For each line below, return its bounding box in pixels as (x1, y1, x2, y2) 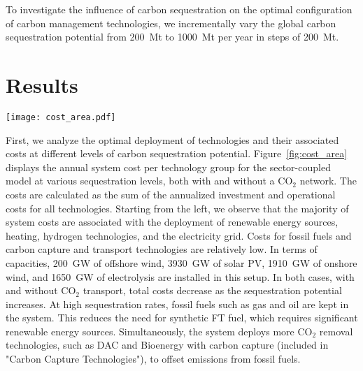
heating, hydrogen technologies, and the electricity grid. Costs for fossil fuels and (6, 228, 352, 242)
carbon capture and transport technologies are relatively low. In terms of (6, 242, 318, 256)
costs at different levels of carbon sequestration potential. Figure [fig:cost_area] (6, 146, 348, 161)
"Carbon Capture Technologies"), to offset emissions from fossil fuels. (6, 351, 301, 366)
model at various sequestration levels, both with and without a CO (6, 173, 293, 188)
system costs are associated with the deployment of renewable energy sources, (6, 214, 339, 229)
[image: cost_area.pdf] (6, 112, 116, 122)
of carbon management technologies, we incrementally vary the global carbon (6, 15, 336, 30)
